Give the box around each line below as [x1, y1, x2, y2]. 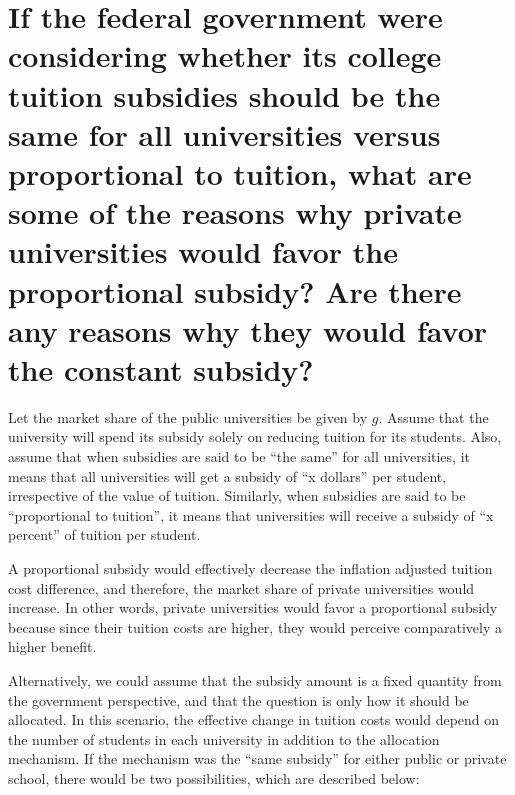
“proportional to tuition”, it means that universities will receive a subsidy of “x [8, 504, 494, 525]
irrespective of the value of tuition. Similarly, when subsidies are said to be [8, 485, 466, 506]
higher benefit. [8, 636, 97, 657]
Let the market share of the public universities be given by [8, 406, 368, 427]
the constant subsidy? [8, 348, 314, 389]
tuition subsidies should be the [8, 74, 441, 115]
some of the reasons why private [8, 192, 462, 233]
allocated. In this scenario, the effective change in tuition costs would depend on [8, 709, 500, 730]
